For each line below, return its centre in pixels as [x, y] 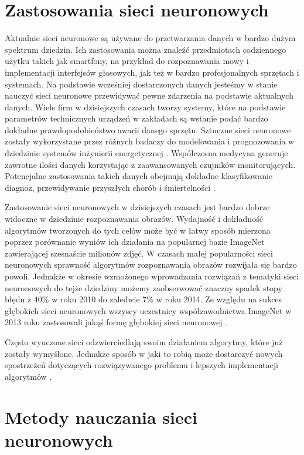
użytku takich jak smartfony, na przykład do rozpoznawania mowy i [127, 61]
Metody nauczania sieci [101, 417]
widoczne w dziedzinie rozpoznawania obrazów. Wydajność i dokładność [134, 219]
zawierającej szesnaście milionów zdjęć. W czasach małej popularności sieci [139, 253]
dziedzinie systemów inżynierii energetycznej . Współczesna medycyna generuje [146, 153]
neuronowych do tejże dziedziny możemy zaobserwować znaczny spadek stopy [144, 287]
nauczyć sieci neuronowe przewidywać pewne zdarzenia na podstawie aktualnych [149, 95]
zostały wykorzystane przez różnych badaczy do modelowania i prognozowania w [150, 141]
